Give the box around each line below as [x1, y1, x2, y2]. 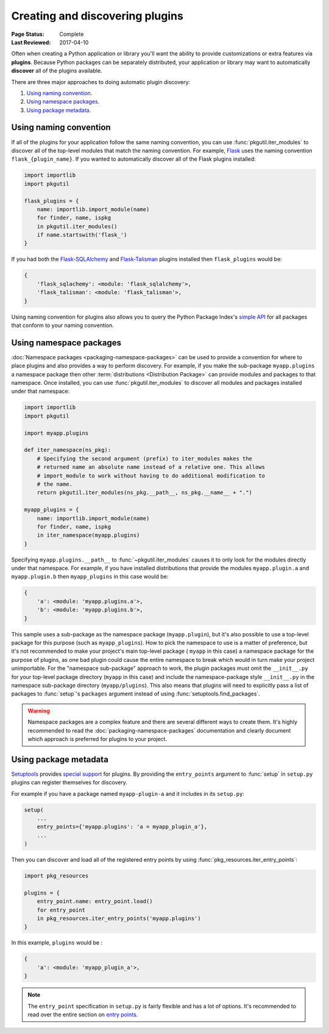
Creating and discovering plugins [11, 9, 184, 23]
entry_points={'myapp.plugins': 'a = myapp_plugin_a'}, [37, 823, 208, 831]
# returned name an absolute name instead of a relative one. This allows [37, 463, 265, 471]
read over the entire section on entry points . [27, 1011, 138, 1018]
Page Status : [11, 30, 45, 38]
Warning [27, 707, 50, 714]
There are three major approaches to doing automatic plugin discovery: [11, 78, 191, 85]
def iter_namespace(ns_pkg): [24, 446, 111, 454]
